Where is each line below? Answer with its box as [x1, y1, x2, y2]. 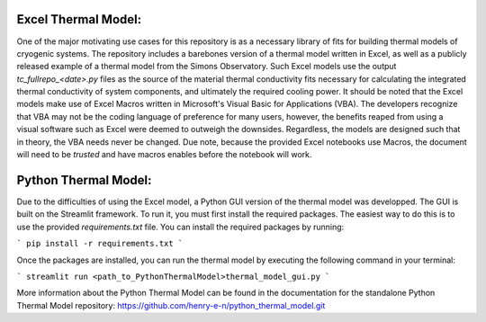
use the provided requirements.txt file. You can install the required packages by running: [16, 221, 345, 232]
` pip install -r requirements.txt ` [16, 238, 184, 249]
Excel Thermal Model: [16, 12, 142, 27]
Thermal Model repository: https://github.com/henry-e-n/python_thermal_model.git [16, 300, 326, 310]
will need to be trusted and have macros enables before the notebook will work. [16, 149, 312, 160]
